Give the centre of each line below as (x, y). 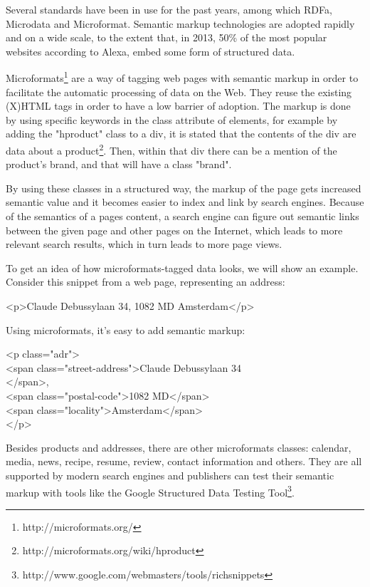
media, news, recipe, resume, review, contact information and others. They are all (184, 461)
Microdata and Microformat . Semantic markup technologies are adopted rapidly (180, 23)
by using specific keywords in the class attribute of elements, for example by (172, 119)
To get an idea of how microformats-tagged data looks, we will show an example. (182, 267)
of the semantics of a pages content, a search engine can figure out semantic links (183, 216)
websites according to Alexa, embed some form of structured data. (150, 51)
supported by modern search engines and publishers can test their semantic (170, 475)
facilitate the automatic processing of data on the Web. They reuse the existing (179, 92)
